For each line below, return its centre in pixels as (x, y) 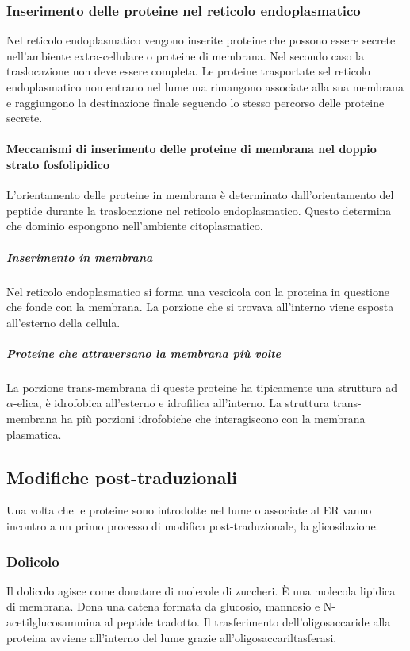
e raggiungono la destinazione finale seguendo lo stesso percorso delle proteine (195, 102)
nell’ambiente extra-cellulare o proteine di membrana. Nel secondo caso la (185, 55)
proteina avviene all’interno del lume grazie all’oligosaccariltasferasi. (172, 637)
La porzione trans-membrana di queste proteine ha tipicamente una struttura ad (202, 387)
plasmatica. (34, 434)
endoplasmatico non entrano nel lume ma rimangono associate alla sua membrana (205, 87)
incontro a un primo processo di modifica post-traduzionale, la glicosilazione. (193, 526)
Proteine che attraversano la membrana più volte (144, 353)
